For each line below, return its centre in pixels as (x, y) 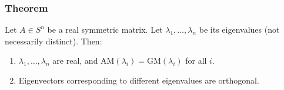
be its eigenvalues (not (239, 30)
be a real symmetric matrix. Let (105, 30)
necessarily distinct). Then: (54, 41)
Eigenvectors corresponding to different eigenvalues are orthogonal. (139, 80)
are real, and (75, 60)
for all (196, 60)
